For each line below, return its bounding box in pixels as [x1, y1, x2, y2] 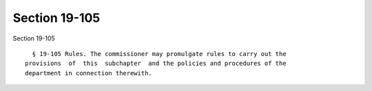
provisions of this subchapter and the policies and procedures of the [25, 60, 287, 68]
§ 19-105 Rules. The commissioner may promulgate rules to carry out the [32, 50, 287, 57]
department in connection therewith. [25, 69, 153, 77]
